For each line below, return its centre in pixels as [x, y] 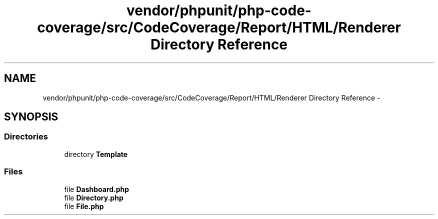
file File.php [84, 206]
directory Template [96, 154]
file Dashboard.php [97, 189]
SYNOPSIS [31, 117]
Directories [26, 137]
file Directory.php [94, 197]
